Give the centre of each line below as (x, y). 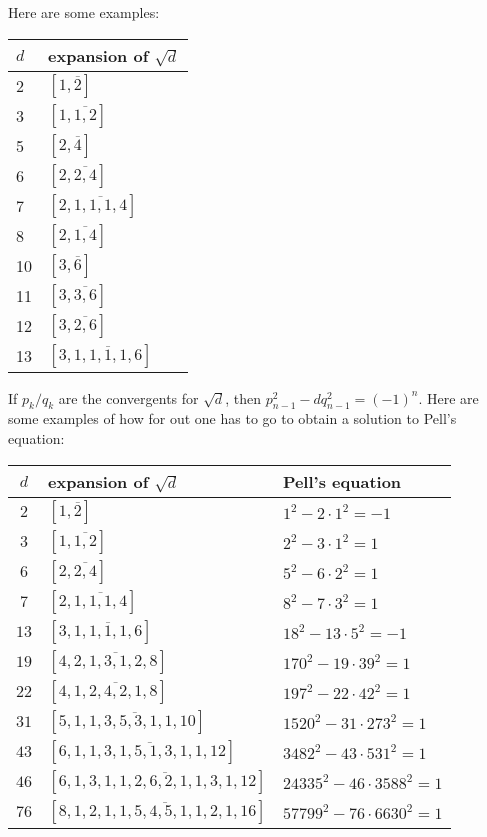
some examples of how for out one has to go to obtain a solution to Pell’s (232, 418)
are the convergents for (128, 397)
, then (243, 397)
